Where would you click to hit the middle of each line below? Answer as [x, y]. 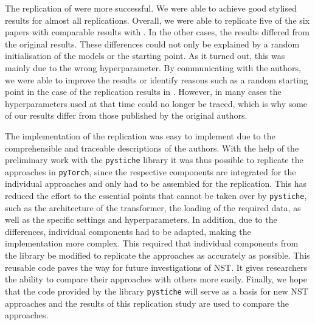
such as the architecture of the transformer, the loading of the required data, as [153, 207]
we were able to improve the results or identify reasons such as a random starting [157, 79]
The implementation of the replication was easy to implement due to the [140, 135]
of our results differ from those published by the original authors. [126, 115]
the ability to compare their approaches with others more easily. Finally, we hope [156, 279]
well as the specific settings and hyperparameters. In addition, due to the [141, 219]
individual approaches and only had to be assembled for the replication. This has [156, 183]
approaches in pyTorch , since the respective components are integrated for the [151, 171]
